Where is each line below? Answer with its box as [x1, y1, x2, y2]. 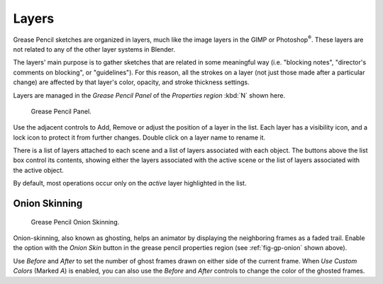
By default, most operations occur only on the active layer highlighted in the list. [13, 179, 247, 188]
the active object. [13, 166, 64, 174]
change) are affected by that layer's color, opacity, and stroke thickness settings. [13, 78, 250, 86]
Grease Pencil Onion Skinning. [30, 217, 120, 226]
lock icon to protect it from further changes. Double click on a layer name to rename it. [13, 133, 266, 142]
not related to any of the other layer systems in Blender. [13, 45, 175, 53]
